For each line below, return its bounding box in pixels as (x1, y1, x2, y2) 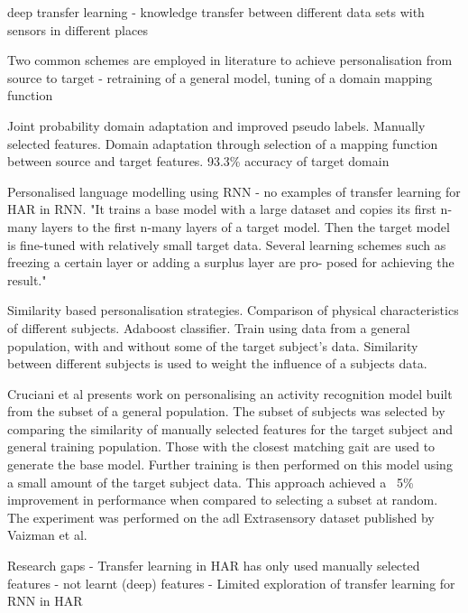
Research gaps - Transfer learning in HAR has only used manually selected (7, 556, 420, 575)
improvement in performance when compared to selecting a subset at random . (7, 490, 438, 509)
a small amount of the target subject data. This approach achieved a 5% (7, 472, 414, 491)
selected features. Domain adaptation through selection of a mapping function (7, 134, 438, 153)
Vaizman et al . (7, 525, 87, 544)
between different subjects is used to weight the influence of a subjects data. (7, 354, 427, 373)
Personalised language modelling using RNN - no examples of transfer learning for (7, 181, 461, 200)
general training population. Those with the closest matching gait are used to (7, 437, 436, 456)
